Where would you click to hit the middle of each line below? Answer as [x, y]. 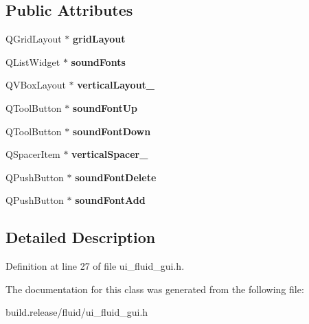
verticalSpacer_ [110, 154]
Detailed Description [81, 237]
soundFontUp [105, 107]
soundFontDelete [116, 177]
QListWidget [33, 61]
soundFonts [98, 61]
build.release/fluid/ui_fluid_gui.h [77, 312]
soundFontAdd [110, 200]
